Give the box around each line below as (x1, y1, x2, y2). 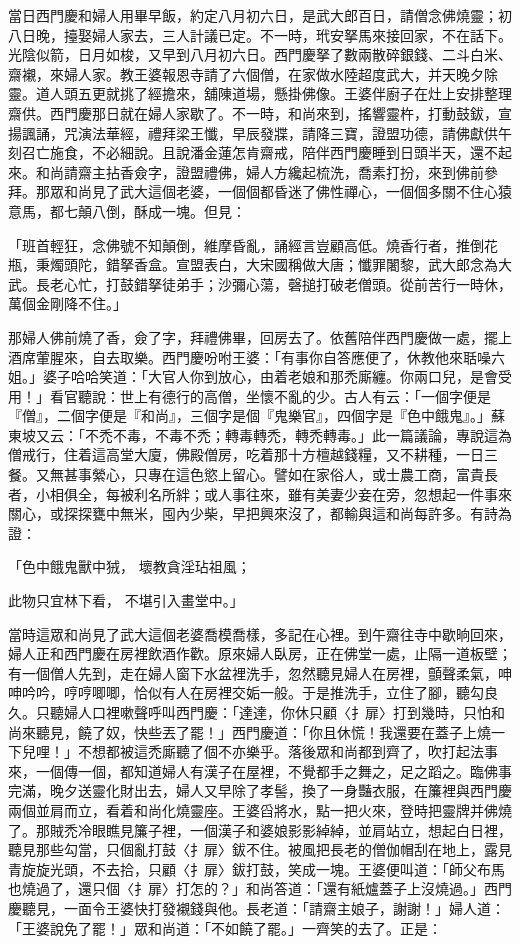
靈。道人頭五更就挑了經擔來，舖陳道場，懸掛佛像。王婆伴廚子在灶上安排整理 (8, 83, 512, 104)
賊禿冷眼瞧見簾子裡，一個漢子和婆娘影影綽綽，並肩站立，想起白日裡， (49, 819, 512, 840)
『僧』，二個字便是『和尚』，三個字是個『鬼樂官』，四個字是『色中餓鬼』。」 (8, 405, 491, 426)
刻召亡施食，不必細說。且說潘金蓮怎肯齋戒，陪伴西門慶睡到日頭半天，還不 (8, 142, 498, 163)
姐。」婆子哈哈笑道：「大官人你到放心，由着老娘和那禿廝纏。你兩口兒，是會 (8, 366, 498, 387)
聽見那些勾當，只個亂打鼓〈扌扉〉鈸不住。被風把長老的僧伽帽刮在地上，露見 (8, 839, 512, 860)
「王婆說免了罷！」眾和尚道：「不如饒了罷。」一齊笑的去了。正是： (8, 917, 442, 938)
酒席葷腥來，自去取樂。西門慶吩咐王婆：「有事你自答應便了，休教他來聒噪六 (8, 346, 505, 367)
